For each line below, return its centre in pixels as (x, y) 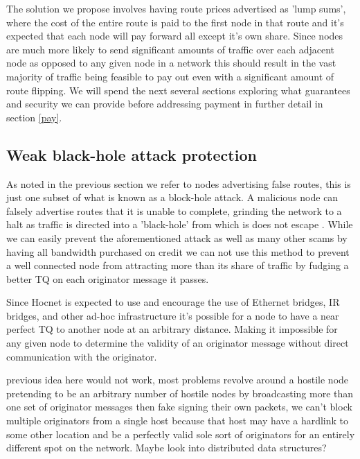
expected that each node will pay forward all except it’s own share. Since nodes (175, 36)
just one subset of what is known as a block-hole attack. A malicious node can (172, 197)
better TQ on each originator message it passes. (108, 278)
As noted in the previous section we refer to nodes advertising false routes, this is (179, 183)
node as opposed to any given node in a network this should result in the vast (171, 63)
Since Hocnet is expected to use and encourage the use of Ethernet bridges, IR (173, 302)
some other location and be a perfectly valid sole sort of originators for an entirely (181, 434)
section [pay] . (34, 117)
